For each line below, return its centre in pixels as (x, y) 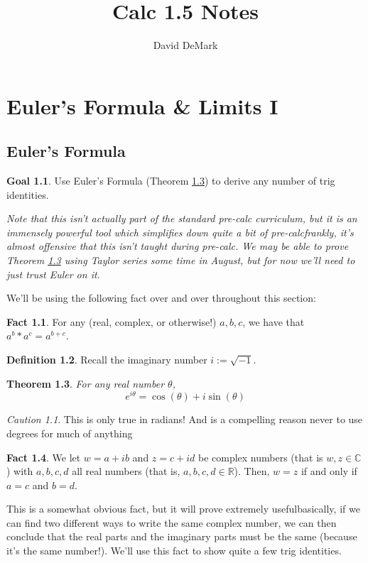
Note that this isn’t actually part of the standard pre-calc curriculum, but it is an (182, 218)
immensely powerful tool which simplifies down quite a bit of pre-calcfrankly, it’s (180, 232)
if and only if (329, 471)
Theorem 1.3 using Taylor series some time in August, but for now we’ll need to (181, 260)
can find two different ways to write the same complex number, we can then (172, 522)
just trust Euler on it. (53, 274)
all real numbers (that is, (126, 471)
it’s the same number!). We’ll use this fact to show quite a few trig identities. (174, 551)
